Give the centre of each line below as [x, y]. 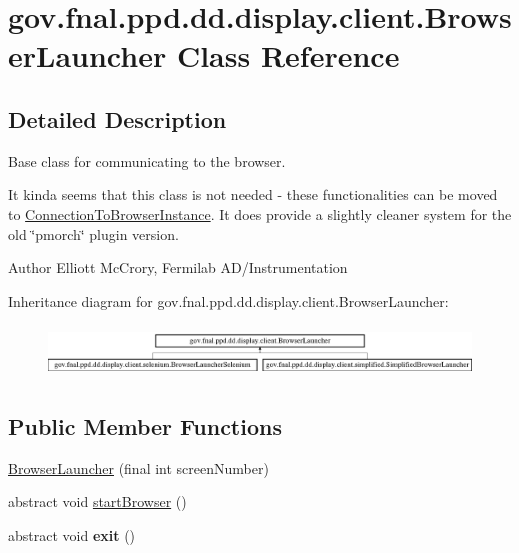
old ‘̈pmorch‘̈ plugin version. [93, 233]
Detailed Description [117, 118]
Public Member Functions [145, 425]
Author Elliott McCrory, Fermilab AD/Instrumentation [178, 267]
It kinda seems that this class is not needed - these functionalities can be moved [253, 194]
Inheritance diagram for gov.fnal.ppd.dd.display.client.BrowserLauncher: [228, 300]
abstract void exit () [72, 534]
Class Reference [288, 55]
